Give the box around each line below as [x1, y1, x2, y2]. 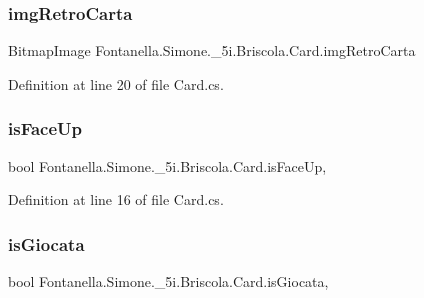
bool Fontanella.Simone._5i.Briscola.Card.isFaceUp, [8, 155, 327, 176]
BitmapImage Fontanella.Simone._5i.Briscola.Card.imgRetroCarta [8, 40, 416, 61]
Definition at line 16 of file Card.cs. [8, 189, 224, 210]
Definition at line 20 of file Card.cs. [8, 73, 224, 94]
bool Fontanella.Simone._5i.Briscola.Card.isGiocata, [8, 271, 329, 292]
